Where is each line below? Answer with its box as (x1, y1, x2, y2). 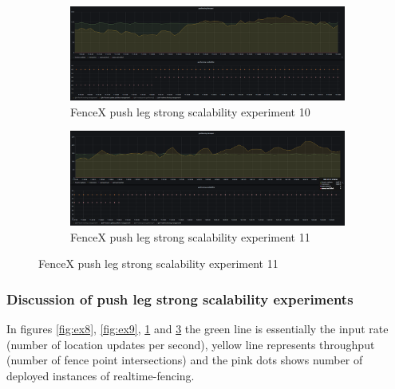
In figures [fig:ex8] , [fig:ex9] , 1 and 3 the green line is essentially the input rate (6, 320, 389, 337)
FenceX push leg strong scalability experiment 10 (70, 103, 310, 120)
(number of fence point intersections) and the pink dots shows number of (6, 352, 363, 368)
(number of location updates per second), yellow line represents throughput (6, 336, 375, 352)
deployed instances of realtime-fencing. (6, 367, 195, 383)
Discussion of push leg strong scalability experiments (6, 289, 354, 308)
